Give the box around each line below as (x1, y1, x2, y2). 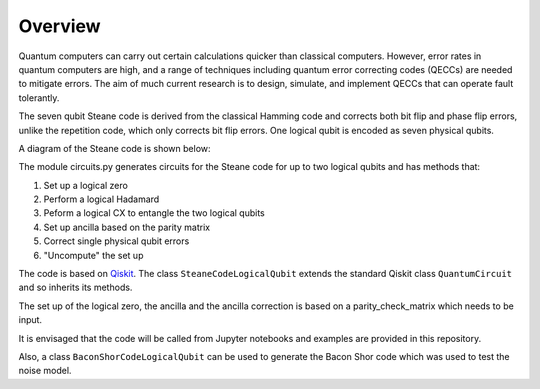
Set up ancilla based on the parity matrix (43, 221, 210, 233)
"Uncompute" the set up (43, 249, 144, 261)
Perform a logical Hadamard (43, 193, 160, 205)
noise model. (18, 365, 72, 377)
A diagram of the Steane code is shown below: (18, 142, 211, 154)
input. (18, 314, 43, 326)
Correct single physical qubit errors (43, 235, 190, 247)
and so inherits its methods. (18, 281, 133, 294)
